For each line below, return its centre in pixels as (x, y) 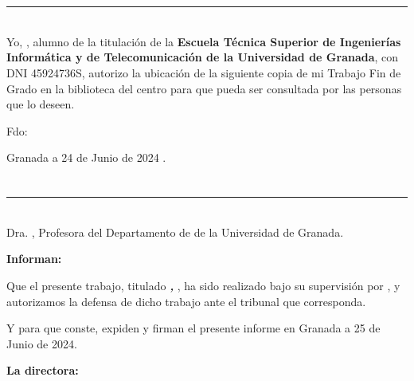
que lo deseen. (41, 104)
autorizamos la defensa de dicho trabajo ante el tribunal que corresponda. (186, 301)
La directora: (43, 370)
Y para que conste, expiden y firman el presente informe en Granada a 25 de (193, 328)
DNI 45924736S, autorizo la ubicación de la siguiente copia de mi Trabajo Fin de (204, 72)
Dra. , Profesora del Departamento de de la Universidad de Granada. (175, 232)
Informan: (34, 259)
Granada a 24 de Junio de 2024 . (86, 157)
